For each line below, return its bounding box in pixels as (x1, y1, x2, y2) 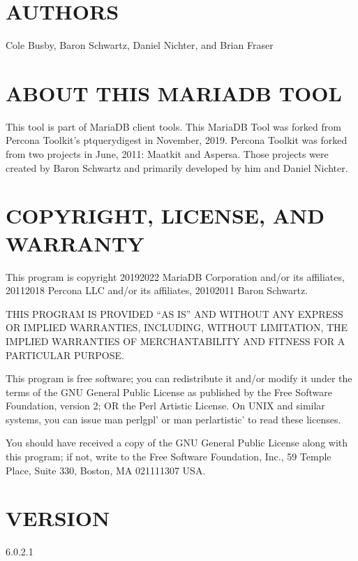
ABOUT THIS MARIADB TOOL (6, 78, 342, 107)
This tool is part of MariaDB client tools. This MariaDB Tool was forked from (6, 119, 341, 133)
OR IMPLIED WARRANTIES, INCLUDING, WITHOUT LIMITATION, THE (6, 320, 348, 335)
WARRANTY (6, 228, 144, 257)
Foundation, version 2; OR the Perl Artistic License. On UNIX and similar (6, 398, 325, 413)
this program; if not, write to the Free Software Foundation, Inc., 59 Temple (6, 449, 331, 464)
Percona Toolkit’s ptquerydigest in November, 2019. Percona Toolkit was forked (6, 133, 348, 147)
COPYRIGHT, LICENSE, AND (6, 201, 325, 230)
